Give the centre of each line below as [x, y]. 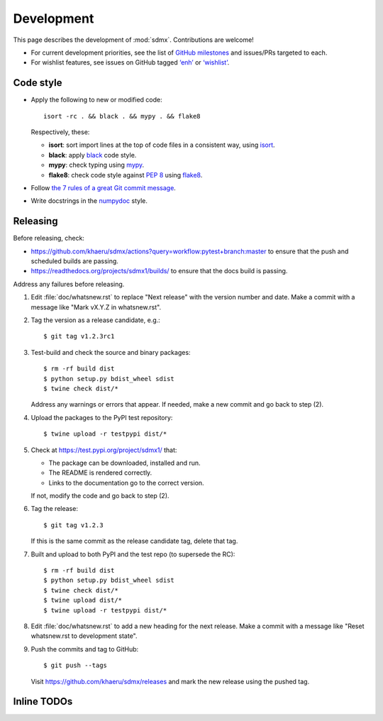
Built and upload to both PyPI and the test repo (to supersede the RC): [133, 554]
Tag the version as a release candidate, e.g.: [96, 320]
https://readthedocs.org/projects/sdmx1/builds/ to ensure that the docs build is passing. [159, 271]
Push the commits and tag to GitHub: [85, 649]
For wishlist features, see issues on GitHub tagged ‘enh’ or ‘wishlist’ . [130, 62]
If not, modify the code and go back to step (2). [100, 496]
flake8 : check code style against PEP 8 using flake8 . [126, 175]
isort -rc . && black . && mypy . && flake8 [122, 116]
